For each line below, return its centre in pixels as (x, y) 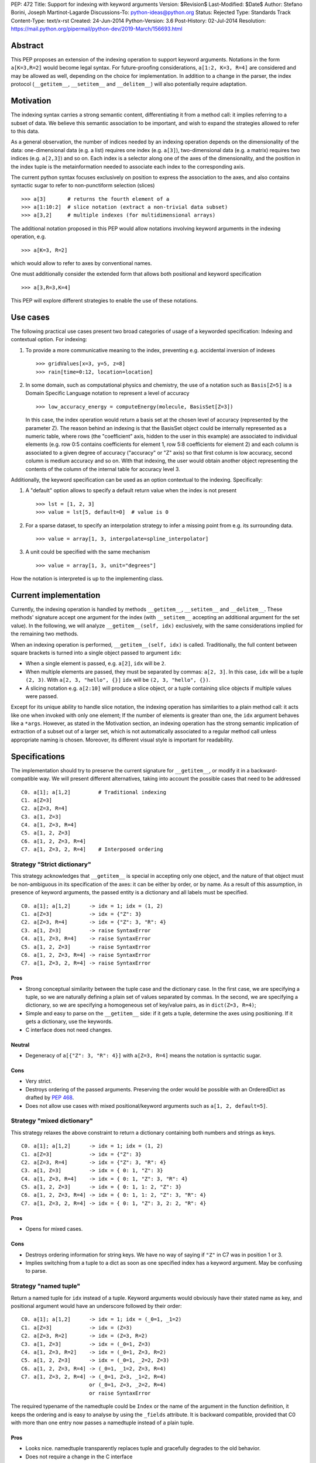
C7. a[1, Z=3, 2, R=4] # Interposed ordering (92, 849)
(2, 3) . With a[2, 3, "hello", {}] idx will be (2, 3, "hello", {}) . (118, 680)
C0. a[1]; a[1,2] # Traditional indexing (94, 792)
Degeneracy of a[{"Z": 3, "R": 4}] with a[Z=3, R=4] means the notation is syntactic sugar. (143, 1056)
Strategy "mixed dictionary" (52, 1121)
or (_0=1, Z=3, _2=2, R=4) (128, 1385)
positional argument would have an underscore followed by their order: (96, 1306)
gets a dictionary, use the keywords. (69, 1022)
